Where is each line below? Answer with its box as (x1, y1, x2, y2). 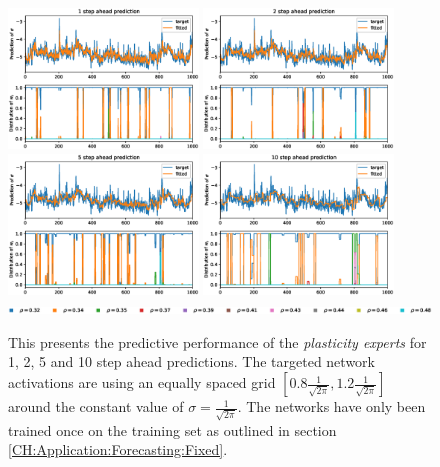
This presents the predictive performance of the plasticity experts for (8, 331, 427, 352)
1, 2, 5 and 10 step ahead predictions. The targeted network (8, 351, 375, 372)
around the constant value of (8, 396, 184, 417)
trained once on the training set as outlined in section (8, 419, 337, 440)
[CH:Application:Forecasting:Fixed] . (8, 439, 228, 460)
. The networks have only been (237, 396, 426, 417)
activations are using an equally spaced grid (8, 372, 276, 393)
